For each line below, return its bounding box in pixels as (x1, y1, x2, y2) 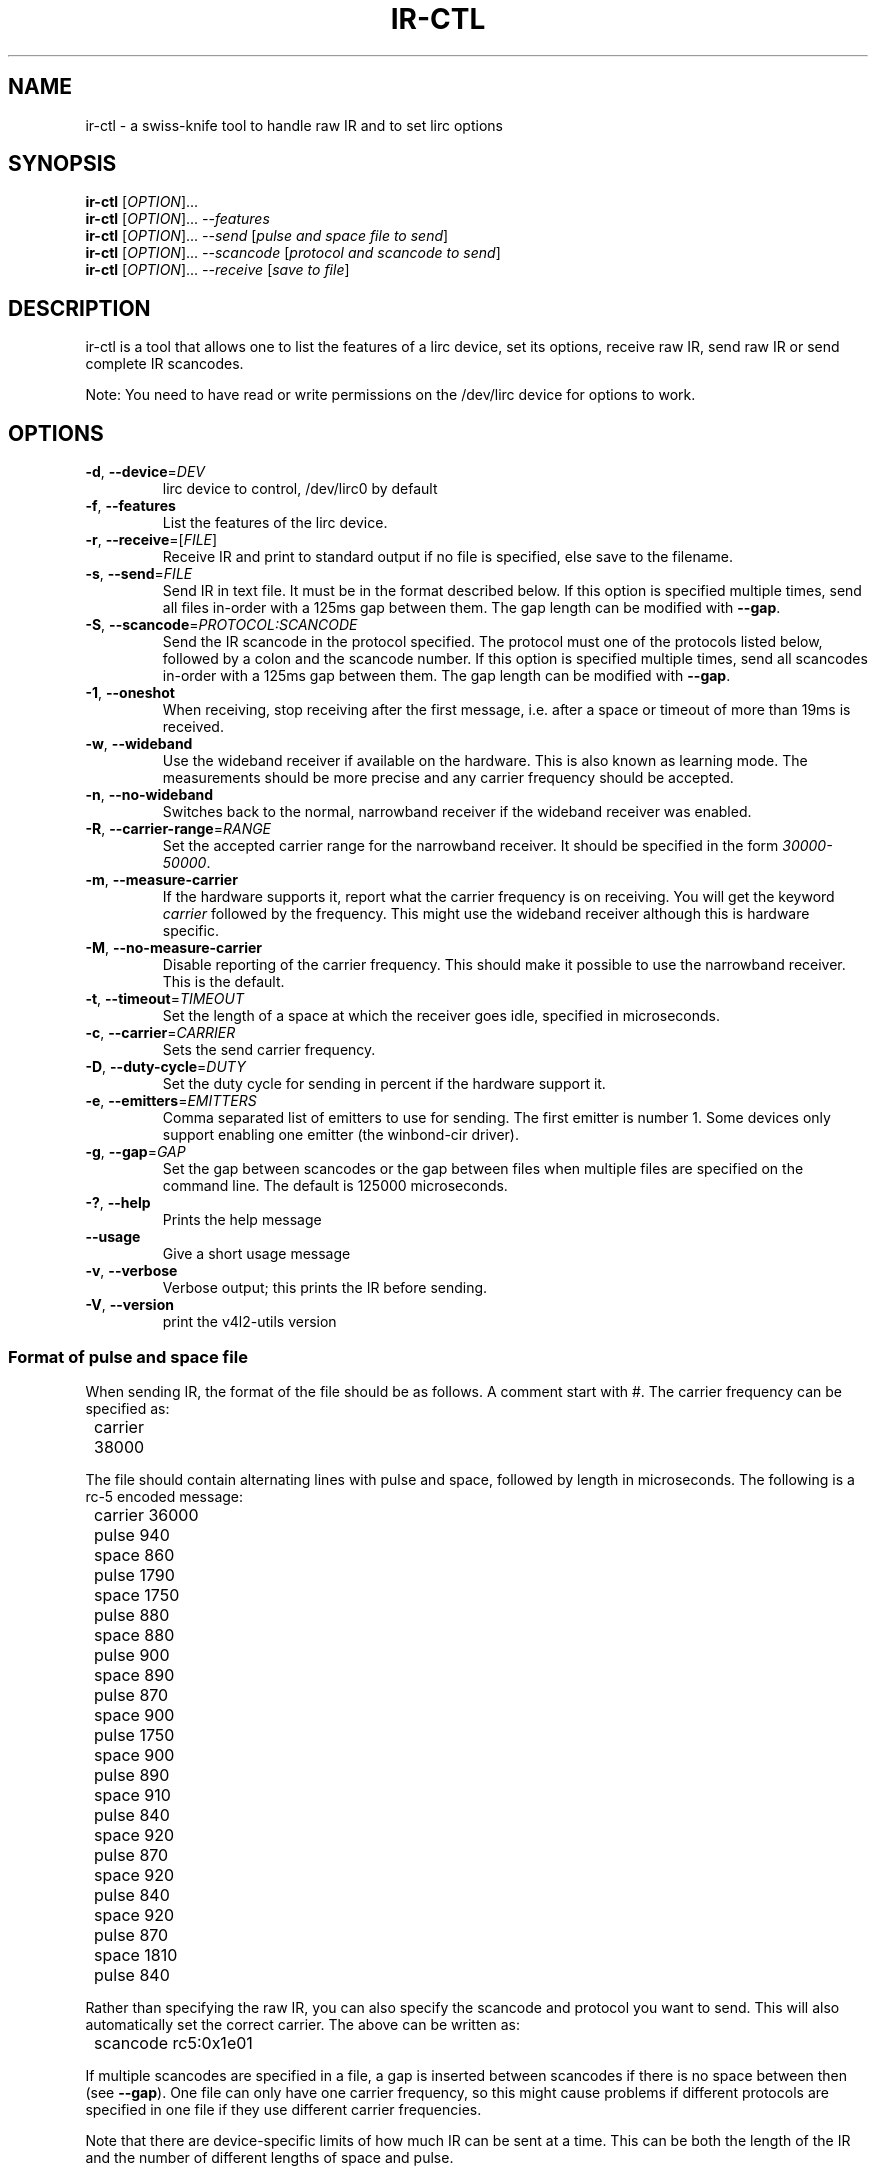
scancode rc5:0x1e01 (94, 2032, 253, 2053)
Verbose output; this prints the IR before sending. (162, 1279, 488, 1297)
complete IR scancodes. (85, 355, 244, 373)
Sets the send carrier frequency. (162, 1041, 376, 1059)
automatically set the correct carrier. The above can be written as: (85, 2015, 521, 2033)
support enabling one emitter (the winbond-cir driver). (162, 1126, 519, 1144)
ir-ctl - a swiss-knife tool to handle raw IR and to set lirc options (85, 116, 503, 134)
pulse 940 (94, 1524, 170, 1545)
